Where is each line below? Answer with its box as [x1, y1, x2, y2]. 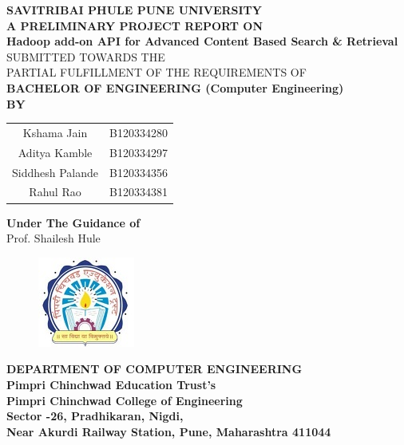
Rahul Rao [29, 183, 81, 200]
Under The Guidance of [6, 214, 141, 230]
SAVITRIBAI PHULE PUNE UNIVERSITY [6, 2, 262, 18]
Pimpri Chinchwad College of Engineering [6, 392, 243, 408]
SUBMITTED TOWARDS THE [6, 48, 165, 65]
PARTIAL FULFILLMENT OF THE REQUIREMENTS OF [6, 64, 307, 81]
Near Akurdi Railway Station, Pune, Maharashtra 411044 [6, 423, 331, 439]
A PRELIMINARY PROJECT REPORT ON [6, 17, 263, 33]
